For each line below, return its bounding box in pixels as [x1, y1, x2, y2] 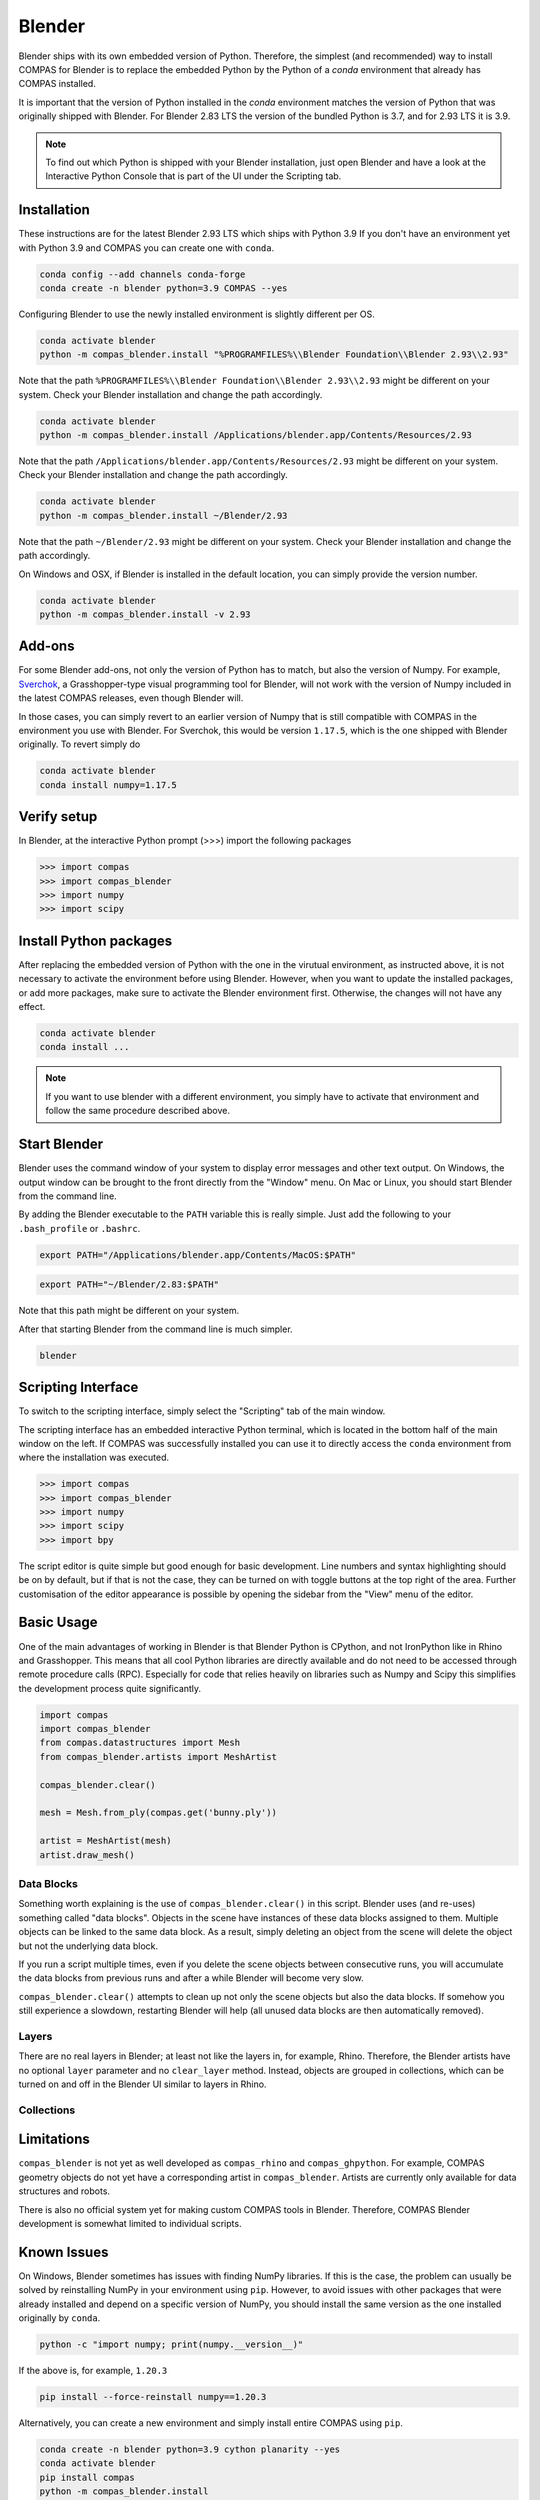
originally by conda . [18, 2312, 101, 2324]
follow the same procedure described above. [45, 1105, 230, 1117]
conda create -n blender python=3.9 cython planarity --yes [39, 2444, 341, 2455]
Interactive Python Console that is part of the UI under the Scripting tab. [45, 170, 342, 182]
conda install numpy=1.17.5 [39, 779, 177, 790]
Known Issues [18, 2243, 109, 2260]
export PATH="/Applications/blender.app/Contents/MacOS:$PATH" [39, 1249, 357, 1260]
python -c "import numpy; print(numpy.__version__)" [39, 2339, 304, 2350]
